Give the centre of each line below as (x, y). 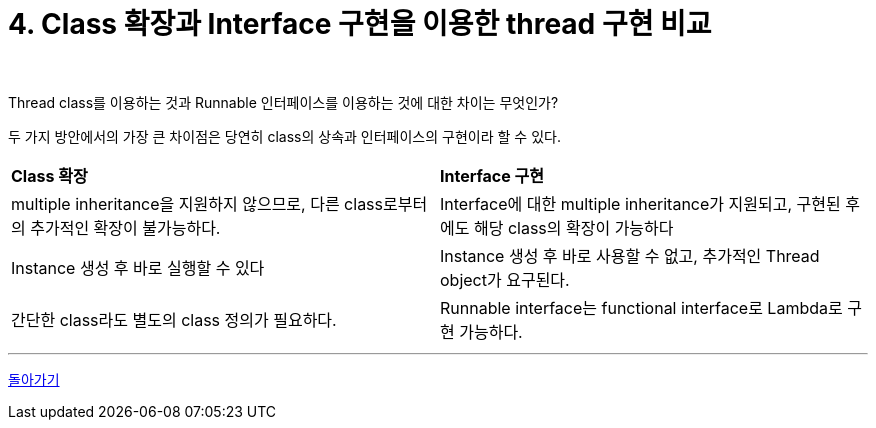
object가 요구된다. (505, 279)
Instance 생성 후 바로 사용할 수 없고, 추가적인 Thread (630, 255)
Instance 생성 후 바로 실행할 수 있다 (138, 267)
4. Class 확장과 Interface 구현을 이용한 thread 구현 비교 (360, 24)
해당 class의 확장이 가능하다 (573, 227)
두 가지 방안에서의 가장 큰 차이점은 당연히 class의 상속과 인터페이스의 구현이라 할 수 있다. (284, 136)
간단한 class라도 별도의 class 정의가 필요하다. (174, 319)
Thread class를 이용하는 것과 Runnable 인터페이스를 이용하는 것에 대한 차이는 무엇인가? (283, 102)
